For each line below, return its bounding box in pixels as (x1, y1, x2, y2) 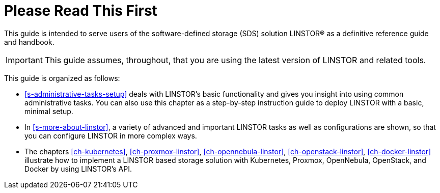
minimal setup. (24, 106, 73, 116)
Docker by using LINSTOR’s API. (24, 164, 132, 173)
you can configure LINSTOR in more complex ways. (24, 131, 197, 140)
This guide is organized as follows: (4, 73, 120, 82)
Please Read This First (4, 2, 157, 19)
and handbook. (4, 37, 54, 46)
